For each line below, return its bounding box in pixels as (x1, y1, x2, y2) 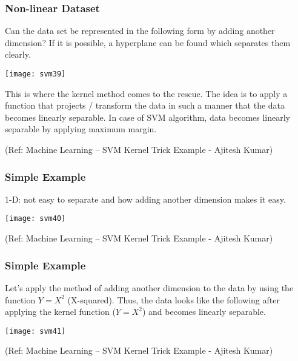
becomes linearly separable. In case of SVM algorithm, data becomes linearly (5, 110, 291, 123)
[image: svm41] (5, 326, 66, 336)
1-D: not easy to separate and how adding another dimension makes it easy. (5, 192, 286, 205)
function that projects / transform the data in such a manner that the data (5, 99, 285, 112)
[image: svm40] (5, 214, 66, 223)
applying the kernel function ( (5, 305, 116, 318)
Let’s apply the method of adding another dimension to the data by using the (5, 281, 294, 294)
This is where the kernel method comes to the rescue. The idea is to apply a (5, 87, 288, 100)
